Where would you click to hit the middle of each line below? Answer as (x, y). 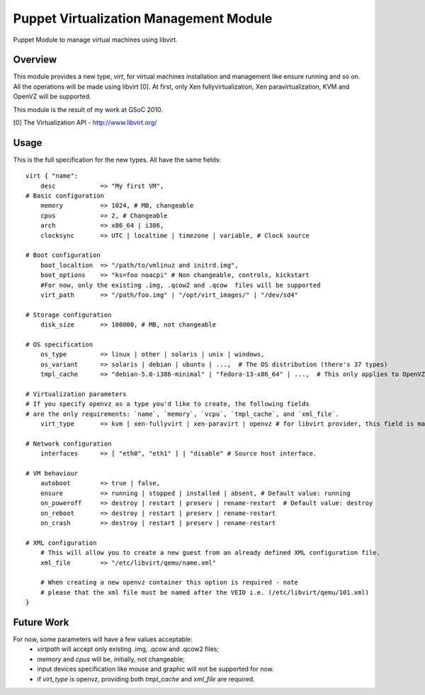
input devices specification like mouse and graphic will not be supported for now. (155, 669)
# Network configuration (69, 443)
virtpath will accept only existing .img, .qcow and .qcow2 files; (128, 649)
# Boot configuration (63, 255)
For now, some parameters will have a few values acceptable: (103, 639)
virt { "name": (52, 176)
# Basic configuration (65, 196)
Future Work (41, 622)
